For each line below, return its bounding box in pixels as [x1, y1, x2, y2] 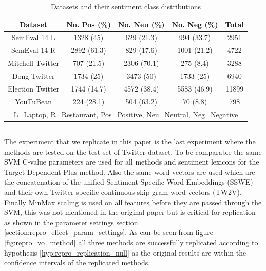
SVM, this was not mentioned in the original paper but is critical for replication [4, 207, 256, 218]
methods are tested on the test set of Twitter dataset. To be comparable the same [4, 146, 262, 157]
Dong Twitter [12, 70, 55, 81]
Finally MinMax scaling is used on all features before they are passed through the [4, 196, 262, 207]
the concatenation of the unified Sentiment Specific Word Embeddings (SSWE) [4, 176, 253, 187]
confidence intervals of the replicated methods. [4, 257, 150, 268]
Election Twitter [8, 83, 60, 94]
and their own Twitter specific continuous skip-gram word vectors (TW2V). [4, 186, 242, 197]
